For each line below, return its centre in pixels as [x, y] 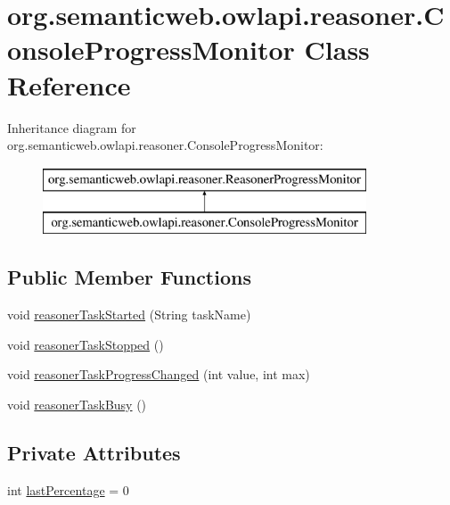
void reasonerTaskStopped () [86, 344]
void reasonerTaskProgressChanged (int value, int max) [159, 374]
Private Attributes [94, 452]
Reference [69, 84]
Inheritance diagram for [72, 127]
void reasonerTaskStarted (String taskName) [129, 315]
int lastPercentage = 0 [68, 489]
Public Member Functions [129, 277]
